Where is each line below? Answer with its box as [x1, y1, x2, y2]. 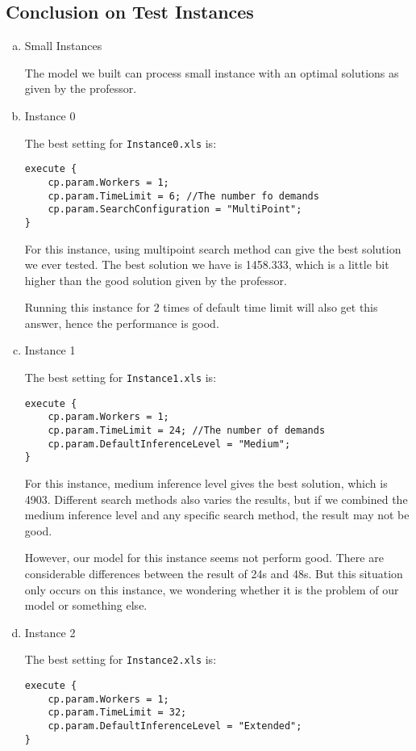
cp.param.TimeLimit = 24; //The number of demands [48, 425, 326, 437]
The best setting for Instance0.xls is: [24, 134, 217, 151]
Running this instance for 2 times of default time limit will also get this [24, 299, 378, 316]
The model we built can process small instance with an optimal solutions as [24, 64, 399, 81]
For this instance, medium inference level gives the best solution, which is [24, 475, 388, 492]
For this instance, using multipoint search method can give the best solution [24, 240, 401, 257]
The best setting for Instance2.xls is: [24, 651, 217, 668]
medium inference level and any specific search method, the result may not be [24, 506, 410, 523]
